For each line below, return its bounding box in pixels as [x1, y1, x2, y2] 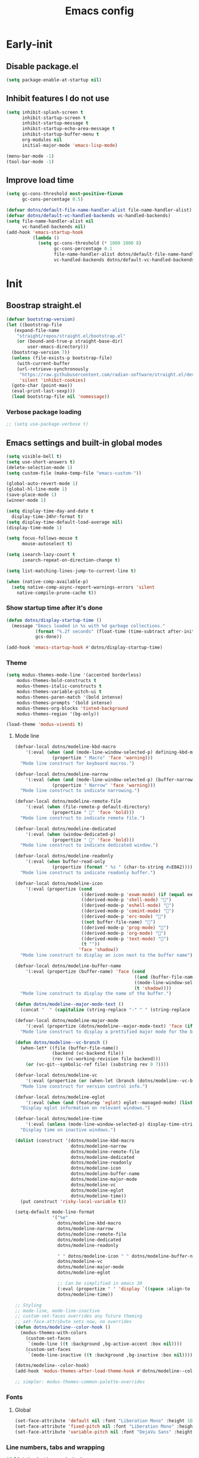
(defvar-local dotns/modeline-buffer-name [14, 963, 121, 969]
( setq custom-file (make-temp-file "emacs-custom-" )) [6, 470, 142, 476]
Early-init [6, 37, 53, 51]
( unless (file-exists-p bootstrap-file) [11, 355, 113, 361]
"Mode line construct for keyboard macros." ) [20, 760, 134, 766]
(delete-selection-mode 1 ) [6, 464, 73, 470]
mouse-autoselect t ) [21, 541, 73, 547]
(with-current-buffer [17, 360, 70, 366]
